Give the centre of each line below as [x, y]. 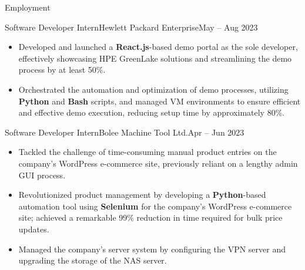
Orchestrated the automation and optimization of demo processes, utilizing [153, 89]
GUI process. [42, 175]
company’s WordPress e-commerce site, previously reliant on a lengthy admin [158, 163]
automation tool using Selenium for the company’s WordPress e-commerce [155, 206]
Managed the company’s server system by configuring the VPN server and [152, 249]
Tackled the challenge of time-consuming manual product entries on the [148, 152]
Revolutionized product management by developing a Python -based [142, 195]
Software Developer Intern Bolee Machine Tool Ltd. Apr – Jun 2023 [125, 132]
